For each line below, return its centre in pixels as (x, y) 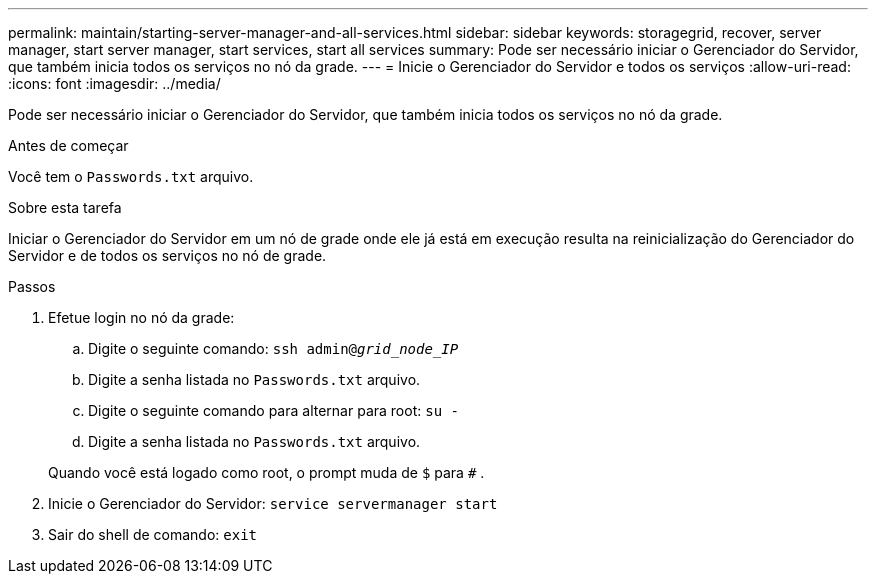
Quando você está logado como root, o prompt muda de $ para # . (266, 472)
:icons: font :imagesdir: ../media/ (114, 83)
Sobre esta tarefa (65, 207)
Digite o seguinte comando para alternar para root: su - (273, 410)
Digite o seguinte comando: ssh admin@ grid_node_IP (273, 348)
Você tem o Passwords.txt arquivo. (131, 176)
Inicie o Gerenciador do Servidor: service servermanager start (273, 503)
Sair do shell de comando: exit (153, 534)
